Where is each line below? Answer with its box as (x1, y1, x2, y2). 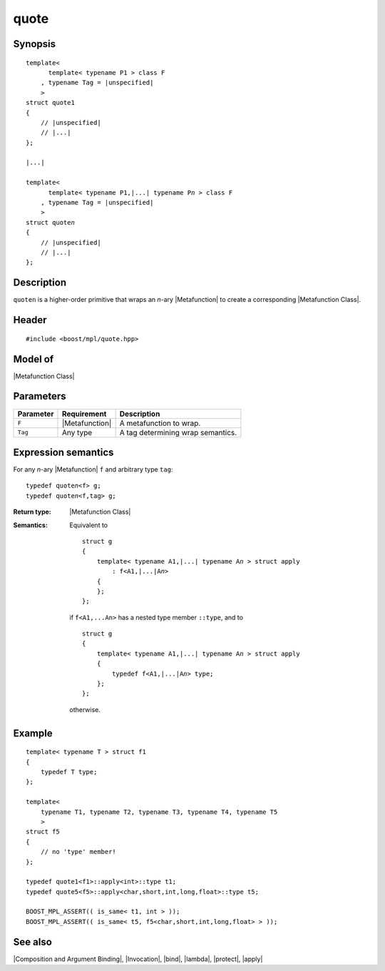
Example (13, 727, 53, 739)
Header (13, 314, 47, 326)
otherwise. (69, 705, 101, 713)
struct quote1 (26, 98, 75, 107)
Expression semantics (13, 446, 114, 458)
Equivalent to (69, 521, 108, 529)
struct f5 (26, 828, 60, 836)
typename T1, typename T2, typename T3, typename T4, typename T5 (40, 808, 278, 816)
